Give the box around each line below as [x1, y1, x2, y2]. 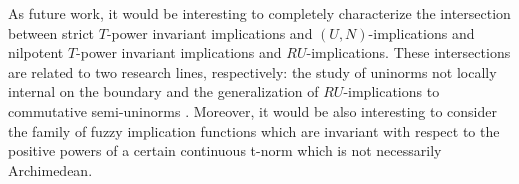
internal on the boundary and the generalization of [8, 81, 319, 102]
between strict [8, 22, 95, 43]
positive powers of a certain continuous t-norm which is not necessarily [8, 140, 442, 161]
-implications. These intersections [306, 42, 511, 63]
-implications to [343, 81, 440, 102]
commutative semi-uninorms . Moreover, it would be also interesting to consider [8, 100, 498, 121]
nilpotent [8, 42, 64, 63]
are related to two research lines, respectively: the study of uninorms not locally [8, 61, 497, 82]
